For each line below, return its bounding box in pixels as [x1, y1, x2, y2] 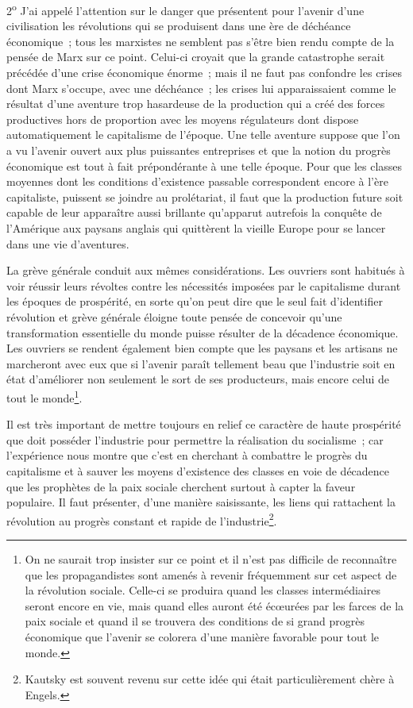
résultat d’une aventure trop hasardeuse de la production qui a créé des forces [6, 95, 385, 112]
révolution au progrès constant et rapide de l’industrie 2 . [6, 510, 277, 529]
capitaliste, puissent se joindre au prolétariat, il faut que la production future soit [6, 188, 403, 205]
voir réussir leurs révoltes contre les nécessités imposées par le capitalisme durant [6, 277, 401, 294]
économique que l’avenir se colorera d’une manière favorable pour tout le [25, 628, 379, 645]
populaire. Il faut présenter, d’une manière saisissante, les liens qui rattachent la [6, 494, 396, 510]
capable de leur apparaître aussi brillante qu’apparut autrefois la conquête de [6, 204, 382, 221]
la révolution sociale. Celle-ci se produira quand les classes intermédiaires [25, 582, 380, 598]
